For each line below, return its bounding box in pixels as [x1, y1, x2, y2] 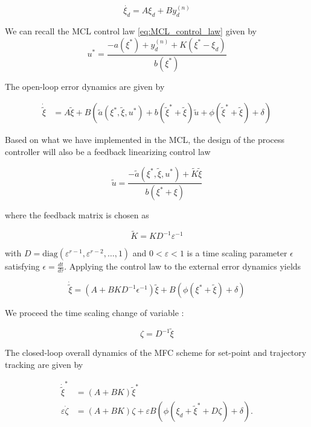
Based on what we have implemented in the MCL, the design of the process [5, 133, 285, 146]
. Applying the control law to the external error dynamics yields [64, 260, 301, 273]
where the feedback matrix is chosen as [5, 209, 149, 221]
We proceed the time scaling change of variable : [5, 306, 184, 319]
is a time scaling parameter [187, 247, 287, 259]
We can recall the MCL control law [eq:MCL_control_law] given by [5, 25, 257, 37]
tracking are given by [5, 358, 83, 370]
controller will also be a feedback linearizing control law [5, 145, 211, 157]
